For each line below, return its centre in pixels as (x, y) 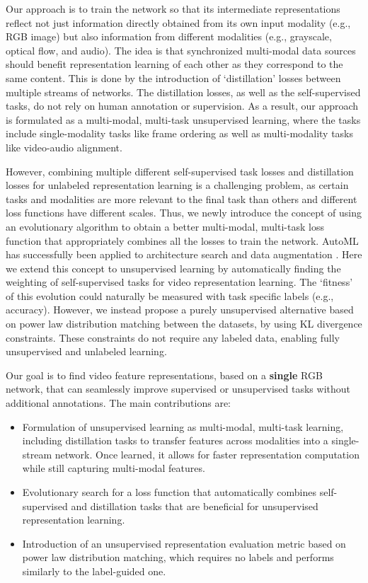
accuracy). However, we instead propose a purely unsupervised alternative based (180, 310)
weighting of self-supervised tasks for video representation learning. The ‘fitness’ (179, 282)
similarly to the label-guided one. (94, 571)
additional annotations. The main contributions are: (119, 403)
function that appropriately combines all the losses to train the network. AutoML (182, 240)
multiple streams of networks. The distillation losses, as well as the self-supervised (183, 92)
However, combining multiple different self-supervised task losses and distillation (180, 171)
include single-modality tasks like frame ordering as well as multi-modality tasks (180, 133)
